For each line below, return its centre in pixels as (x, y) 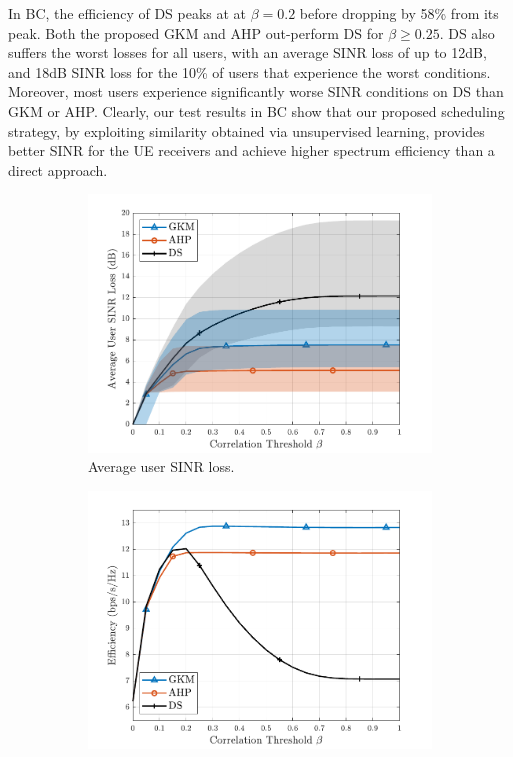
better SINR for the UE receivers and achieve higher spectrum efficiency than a (251, 150)
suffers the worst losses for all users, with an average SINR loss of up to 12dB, (247, 52)
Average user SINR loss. (161, 466)
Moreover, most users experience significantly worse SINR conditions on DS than (256, 91)
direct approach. (58, 169)
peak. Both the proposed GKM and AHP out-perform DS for (196, 32)
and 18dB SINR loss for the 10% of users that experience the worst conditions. (249, 71)
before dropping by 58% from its (399, 13)
